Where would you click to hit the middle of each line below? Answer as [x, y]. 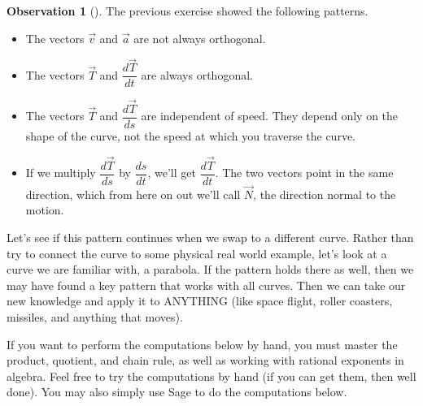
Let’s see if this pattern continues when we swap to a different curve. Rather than [210, 238]
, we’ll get [172, 173]
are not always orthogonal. [200, 38]
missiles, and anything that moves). [95, 317]
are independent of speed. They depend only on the [270, 116]
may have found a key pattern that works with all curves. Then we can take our [206, 285]
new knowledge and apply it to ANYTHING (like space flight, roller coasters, [200, 301]
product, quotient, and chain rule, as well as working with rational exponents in [205, 360]
